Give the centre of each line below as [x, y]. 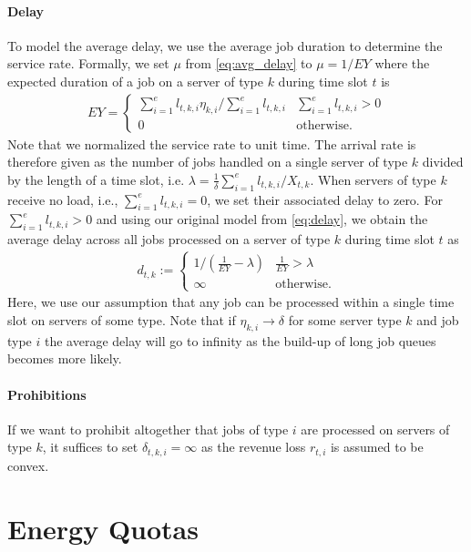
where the [402, 63]
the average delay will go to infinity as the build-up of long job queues [241, 340]
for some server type [345, 319]
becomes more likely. [65, 358]
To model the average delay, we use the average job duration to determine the [225, 45]
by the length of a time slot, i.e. [96, 179]
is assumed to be [377, 447]
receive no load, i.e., [63, 199]
